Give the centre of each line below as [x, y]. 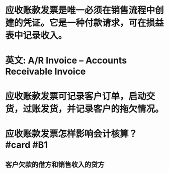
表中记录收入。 [36, 36]
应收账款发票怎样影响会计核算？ [71, 134]
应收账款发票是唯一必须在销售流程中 [80, 10]
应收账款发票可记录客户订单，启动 [76, 96]
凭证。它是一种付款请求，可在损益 [94, 23]
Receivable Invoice [46, 72]
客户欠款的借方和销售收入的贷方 [55, 165]
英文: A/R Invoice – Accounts [66, 61]
